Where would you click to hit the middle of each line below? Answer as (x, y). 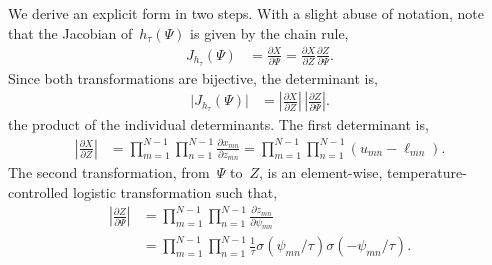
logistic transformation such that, (175, 191)
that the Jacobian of (70, 32)
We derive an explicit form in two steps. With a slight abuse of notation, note (246, 13)
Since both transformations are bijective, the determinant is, (193, 77)
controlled (38, 191)
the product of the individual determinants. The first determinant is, (218, 124)
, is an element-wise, (320, 172)
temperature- (427, 172)
